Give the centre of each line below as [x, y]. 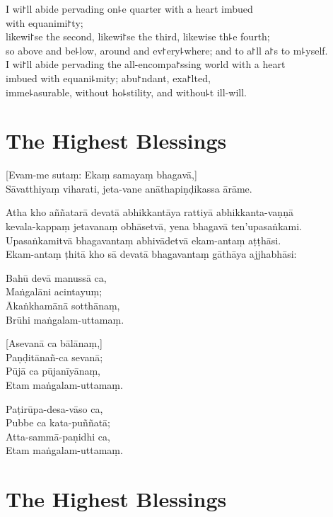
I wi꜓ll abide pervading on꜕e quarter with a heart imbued [129, 8]
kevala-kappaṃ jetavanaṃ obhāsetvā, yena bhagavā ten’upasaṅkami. [154, 226]
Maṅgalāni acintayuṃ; [54, 291]
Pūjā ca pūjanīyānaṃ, [53, 371]
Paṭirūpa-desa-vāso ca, [54, 408]
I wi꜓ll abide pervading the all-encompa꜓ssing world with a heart [146, 64]
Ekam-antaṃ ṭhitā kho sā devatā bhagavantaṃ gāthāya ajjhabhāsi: [151, 254]
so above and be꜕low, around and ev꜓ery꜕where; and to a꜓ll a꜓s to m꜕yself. [167, 50]
